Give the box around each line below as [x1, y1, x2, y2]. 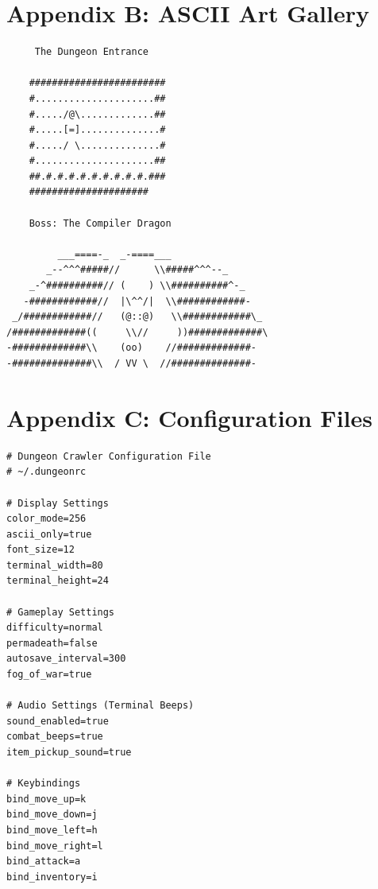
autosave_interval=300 [6, 653, 126, 665]
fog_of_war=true [6, 669, 92, 681]
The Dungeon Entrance [34, 46, 148, 58]
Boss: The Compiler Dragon [29, 217, 172, 229]
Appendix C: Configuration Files [6, 401, 372, 433]
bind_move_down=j [6, 809, 98, 821]
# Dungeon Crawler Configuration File [6, 450, 211, 462]
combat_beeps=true [6, 731, 103, 743]
